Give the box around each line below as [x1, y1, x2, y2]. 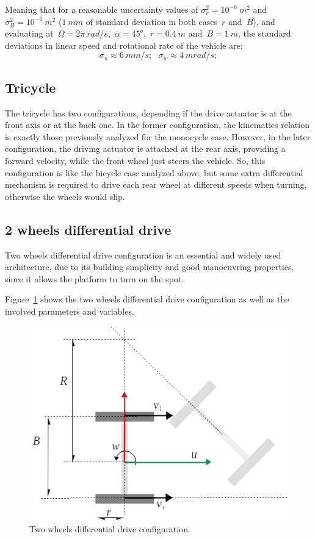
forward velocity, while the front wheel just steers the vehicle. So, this [5, 154, 266, 166]
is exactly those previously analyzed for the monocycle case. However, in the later [5, 130, 311, 143]
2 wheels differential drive [5, 220, 172, 238]
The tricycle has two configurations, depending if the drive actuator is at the [5, 106, 292, 119]
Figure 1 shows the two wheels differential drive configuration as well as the [5, 293, 289, 305]
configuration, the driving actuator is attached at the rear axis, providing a [5, 142, 286, 155]
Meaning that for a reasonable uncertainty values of [5, 3, 198, 15]
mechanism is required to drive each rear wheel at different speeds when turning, [5, 178, 307, 191]
